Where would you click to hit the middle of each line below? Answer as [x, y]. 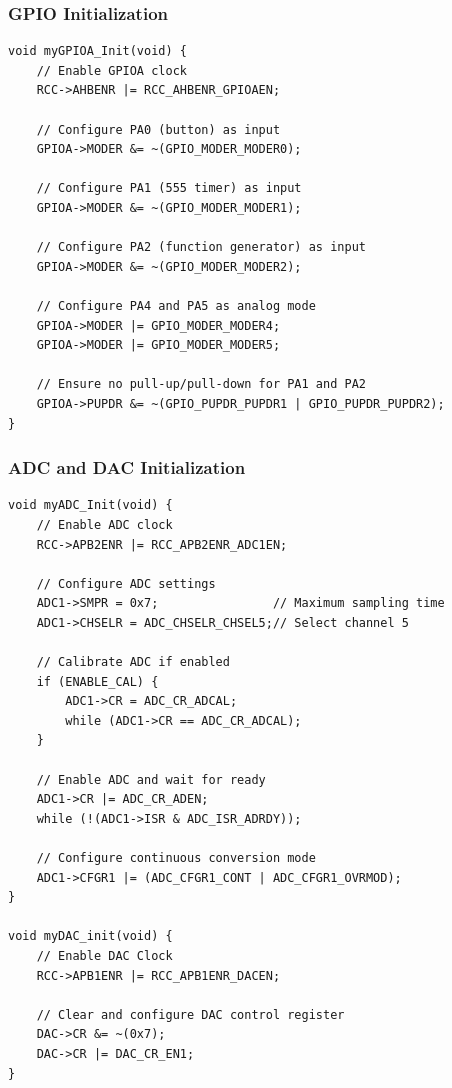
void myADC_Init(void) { [90, 505]
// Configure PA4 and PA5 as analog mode [176, 305]
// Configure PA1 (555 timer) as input [169, 188]
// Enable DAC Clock [104, 955]
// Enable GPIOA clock [111, 70]
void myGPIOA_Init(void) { [97, 51]
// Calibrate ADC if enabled [133, 662]
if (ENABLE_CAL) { [97, 681]
